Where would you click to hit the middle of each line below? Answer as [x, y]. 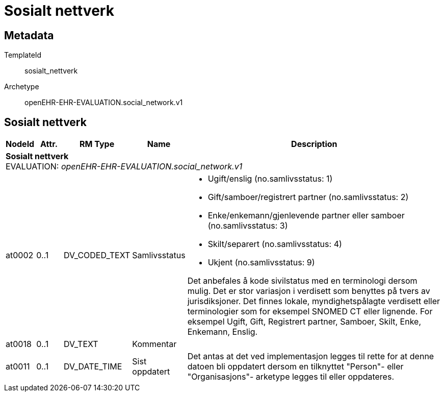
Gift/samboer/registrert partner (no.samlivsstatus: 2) [308, 197]
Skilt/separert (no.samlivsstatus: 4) [275, 244]
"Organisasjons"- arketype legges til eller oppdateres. [291, 377]
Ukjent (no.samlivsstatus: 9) [261, 263]
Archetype [22, 87]
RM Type [97, 144]
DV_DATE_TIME [93, 367]
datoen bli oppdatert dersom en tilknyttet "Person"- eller [295, 367]
